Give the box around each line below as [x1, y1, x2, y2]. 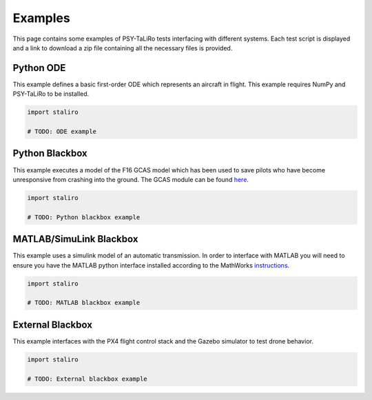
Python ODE [12, 62, 66, 74]
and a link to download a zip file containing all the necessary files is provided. [12, 43, 233, 52]
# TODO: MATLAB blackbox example [27, 299, 141, 307]
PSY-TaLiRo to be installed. [12, 90, 90, 98]
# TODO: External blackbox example [27, 374, 147, 383]
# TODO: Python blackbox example [27, 213, 141, 221]
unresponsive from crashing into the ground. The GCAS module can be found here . [12, 175, 249, 183]
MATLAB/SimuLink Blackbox [12, 233, 138, 245]
